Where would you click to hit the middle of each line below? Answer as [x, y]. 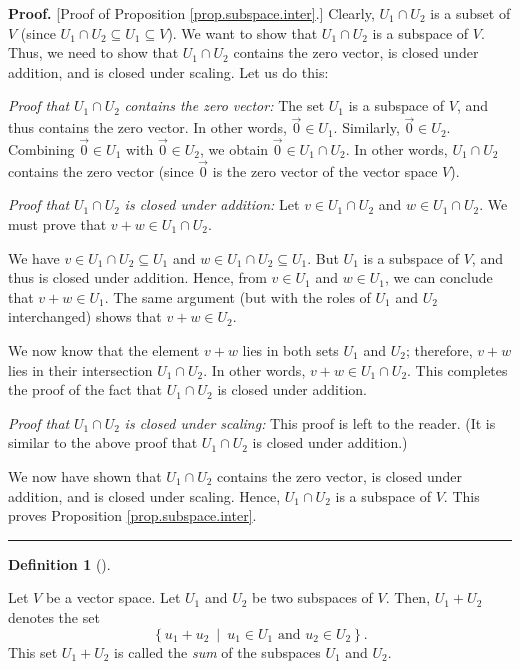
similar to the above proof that [103, 442]
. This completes [457, 369]
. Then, [408, 597]
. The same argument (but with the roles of [237, 296]
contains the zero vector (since [101, 170]
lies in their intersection [80, 369]
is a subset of [470, 13]
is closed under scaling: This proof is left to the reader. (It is [310, 422]
